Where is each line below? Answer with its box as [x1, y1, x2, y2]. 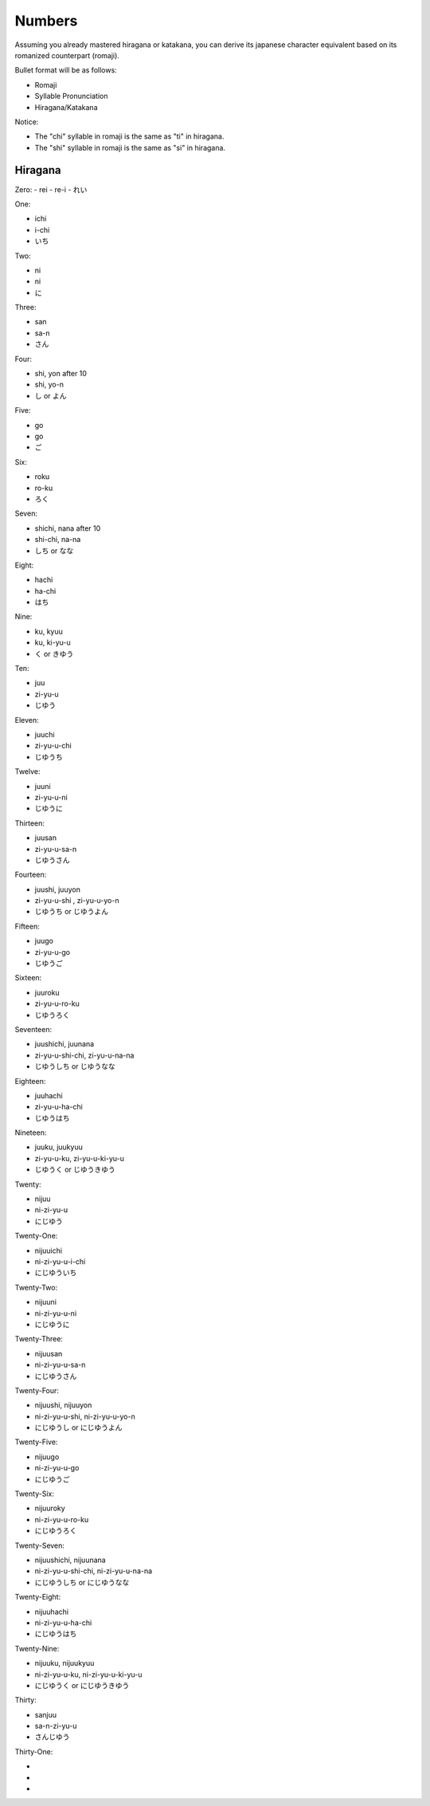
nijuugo [34, 1451, 60, 1462]
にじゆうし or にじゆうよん [34, 1423, 123, 1432]
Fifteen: [14, 921, 40, 931]
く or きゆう [34, 649, 74, 658]
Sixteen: [14, 973, 42, 983]
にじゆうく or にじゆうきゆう [34, 1680, 130, 1690]
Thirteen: [14, 818, 45, 828]
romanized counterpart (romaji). [14, 50, 119, 60]
